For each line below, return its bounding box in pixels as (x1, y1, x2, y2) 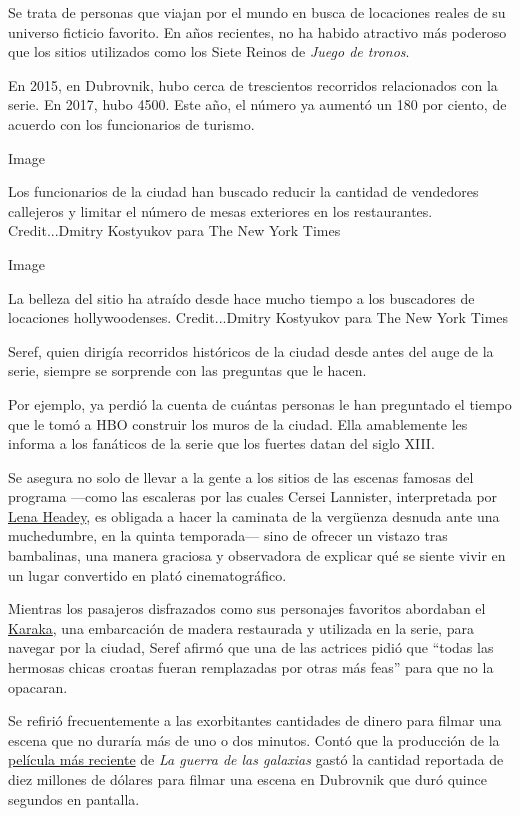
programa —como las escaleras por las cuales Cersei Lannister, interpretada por (8, 486, 498, 507)
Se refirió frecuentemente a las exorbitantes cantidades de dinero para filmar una (8, 710, 502, 731)
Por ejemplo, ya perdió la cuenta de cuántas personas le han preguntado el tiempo (8, 393, 512, 414)
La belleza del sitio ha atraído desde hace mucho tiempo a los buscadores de (8, 287, 475, 308)
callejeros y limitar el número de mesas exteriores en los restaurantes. (8, 200, 433, 221)
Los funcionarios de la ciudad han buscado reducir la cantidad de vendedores (8, 181, 479, 202)
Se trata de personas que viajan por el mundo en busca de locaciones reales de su (8, 2, 506, 22)
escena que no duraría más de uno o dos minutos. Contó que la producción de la (8, 729, 500, 750)
